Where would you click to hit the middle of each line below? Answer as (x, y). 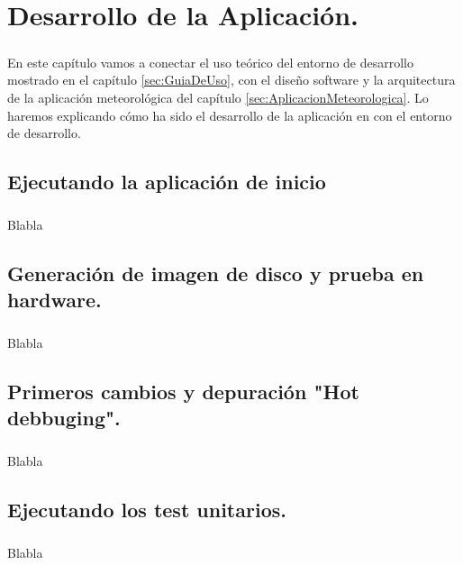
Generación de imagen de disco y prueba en (216, 273)
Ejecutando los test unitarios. (147, 510)
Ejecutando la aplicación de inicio (167, 182)
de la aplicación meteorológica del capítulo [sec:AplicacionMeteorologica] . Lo (218, 97)
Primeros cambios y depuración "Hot (183, 391)
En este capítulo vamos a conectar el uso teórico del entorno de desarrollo (210, 62)
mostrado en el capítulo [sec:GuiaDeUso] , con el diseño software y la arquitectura (231, 80)
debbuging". (64, 418)
